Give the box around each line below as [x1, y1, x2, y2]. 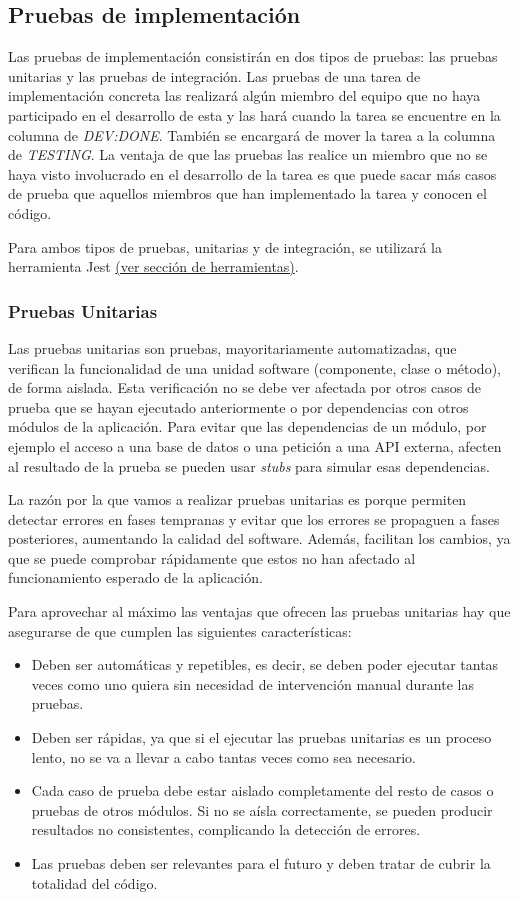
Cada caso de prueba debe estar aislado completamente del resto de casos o [31, 780, 494, 801]
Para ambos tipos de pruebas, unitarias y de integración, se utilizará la [8, 236, 443, 257]
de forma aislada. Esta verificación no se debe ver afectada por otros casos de [8, 377, 481, 398]
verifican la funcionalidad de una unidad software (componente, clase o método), [8, 357, 501, 378]
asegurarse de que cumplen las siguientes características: [8, 620, 352, 641]
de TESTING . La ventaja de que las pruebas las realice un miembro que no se [8, 144, 488, 165]
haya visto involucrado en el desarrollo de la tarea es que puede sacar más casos [8, 163, 497, 184]
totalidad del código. [31, 872, 158, 893]
